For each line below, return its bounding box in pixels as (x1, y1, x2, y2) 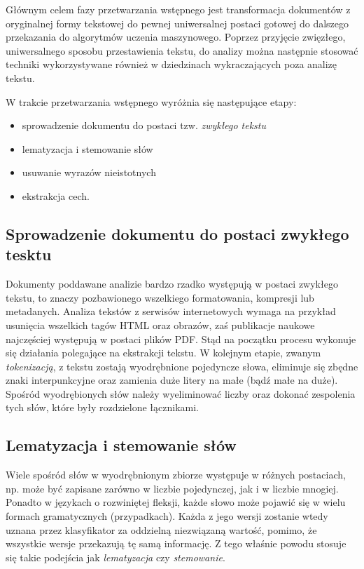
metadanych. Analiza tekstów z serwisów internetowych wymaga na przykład (6, 304, 336, 319)
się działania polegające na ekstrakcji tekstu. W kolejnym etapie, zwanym (6, 345, 321, 360)
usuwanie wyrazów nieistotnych (22, 165, 156, 180)
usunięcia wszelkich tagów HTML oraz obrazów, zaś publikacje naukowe (6, 317, 315, 332)
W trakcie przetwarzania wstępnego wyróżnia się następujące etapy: (6, 94, 297, 109)
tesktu (6, 243, 52, 265)
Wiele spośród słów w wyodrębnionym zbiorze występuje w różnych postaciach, (6, 467, 346, 482)
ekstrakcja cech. (22, 188, 90, 203)
